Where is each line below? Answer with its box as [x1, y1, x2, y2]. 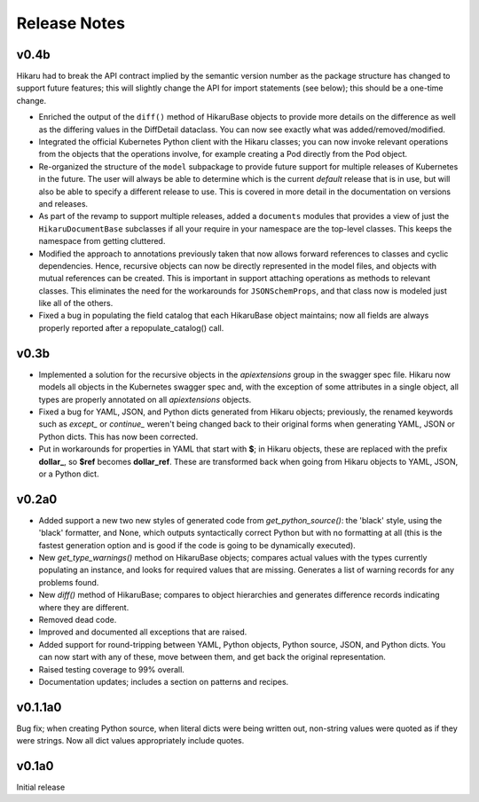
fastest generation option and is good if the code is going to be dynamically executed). [38, 539, 357, 550]
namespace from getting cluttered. [38, 236, 166, 247]
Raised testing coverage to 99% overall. [38, 664, 185, 674]
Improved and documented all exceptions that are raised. [38, 626, 247, 638]
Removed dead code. [38, 614, 117, 625]
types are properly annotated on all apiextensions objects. [38, 394, 252, 405]
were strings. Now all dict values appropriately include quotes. [16, 735, 245, 746]
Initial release [16, 782, 66, 793]
